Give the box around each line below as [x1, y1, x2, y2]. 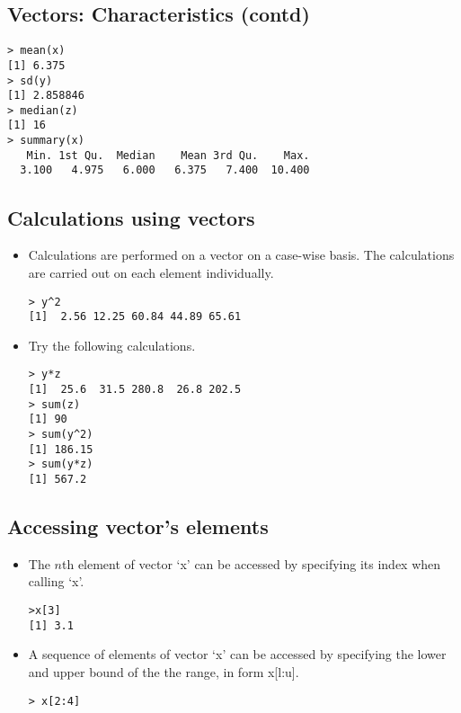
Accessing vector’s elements [7, 512, 269, 540]
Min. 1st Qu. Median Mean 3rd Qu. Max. [26, 148, 310, 162]
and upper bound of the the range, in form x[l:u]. [28, 662, 299, 681]
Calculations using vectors [7, 203, 255, 231]
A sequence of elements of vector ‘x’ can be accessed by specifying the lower [28, 645, 447, 664]
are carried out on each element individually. [28, 263, 274, 281]
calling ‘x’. [28, 572, 84, 591]
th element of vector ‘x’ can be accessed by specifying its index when [61, 554, 441, 573]
